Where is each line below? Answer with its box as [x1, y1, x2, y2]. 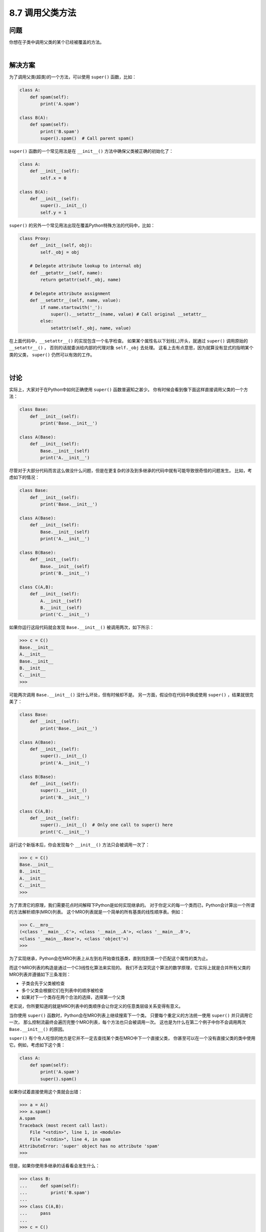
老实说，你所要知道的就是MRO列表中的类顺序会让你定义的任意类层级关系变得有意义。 [9, 1003, 183, 1009]
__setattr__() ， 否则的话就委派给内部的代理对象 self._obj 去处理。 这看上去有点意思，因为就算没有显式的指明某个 [9, 345, 254, 351]
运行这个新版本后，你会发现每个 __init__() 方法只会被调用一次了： [9, 842, 150, 848]
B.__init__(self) [40, 605, 82, 611]
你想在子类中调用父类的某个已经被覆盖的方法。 [9, 39, 104, 45]
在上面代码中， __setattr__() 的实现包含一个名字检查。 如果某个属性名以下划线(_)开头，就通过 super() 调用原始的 [9, 338, 248, 343]
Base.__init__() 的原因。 [9, 1026, 67, 1032]
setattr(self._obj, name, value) [50, 325, 132, 331]
